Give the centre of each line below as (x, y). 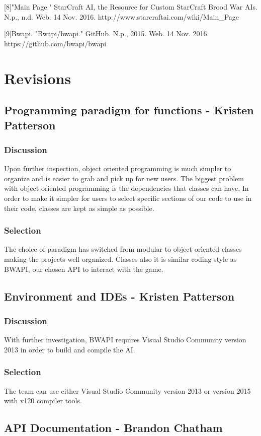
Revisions (38, 78)
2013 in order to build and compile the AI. (70, 349)
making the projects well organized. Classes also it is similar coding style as (120, 259)
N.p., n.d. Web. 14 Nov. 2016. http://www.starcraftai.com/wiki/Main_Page (122, 16)
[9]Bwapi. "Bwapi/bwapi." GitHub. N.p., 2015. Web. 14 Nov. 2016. (107, 33)
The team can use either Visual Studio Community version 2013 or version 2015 (127, 390)
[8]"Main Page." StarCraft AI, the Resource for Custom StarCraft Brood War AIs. (131, 7)
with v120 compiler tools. (43, 401)
